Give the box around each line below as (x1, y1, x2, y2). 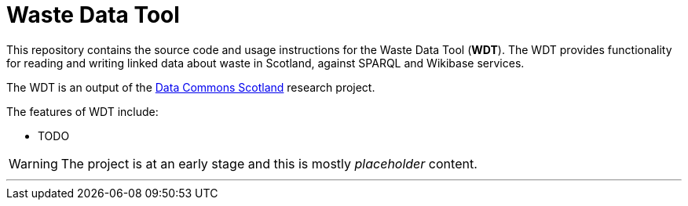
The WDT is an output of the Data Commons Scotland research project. (6, 80, 375, 94)
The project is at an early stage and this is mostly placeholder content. (60, 155, 478, 172)
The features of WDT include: (6, 104, 159, 118)
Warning (9, 155, 58, 172)
